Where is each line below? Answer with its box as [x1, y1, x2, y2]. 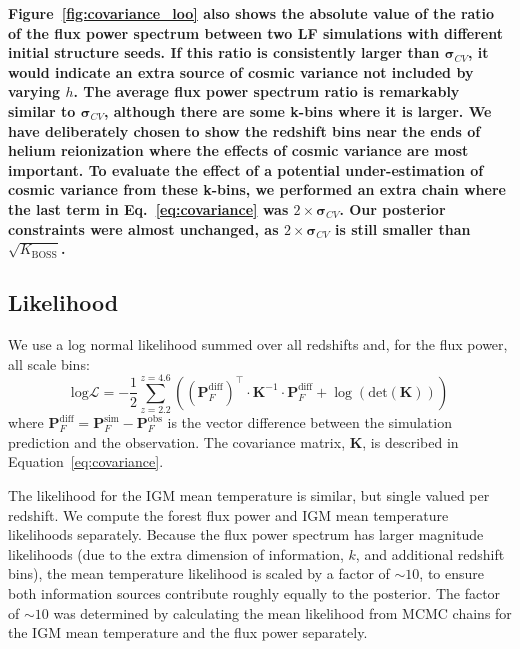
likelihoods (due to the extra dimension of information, [8, 543, 344, 564]
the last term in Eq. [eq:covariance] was [8, 198, 289, 219]
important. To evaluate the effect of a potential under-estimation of [8, 159, 484, 180]
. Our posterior [339, 198, 446, 219]
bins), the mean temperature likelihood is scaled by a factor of [8, 563, 390, 584]
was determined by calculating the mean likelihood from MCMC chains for [53, 602, 512, 623]
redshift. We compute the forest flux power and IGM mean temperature [8, 504, 449, 525]
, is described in [362, 431, 459, 452]
